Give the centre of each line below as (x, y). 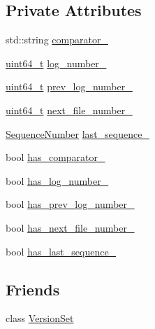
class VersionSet (40, 318)
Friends (33, 289)
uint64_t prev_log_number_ (69, 86)
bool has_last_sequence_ (61, 251)
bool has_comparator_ (56, 157)
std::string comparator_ (57, 40)
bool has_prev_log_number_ (70, 204)
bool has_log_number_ (57, 180)
